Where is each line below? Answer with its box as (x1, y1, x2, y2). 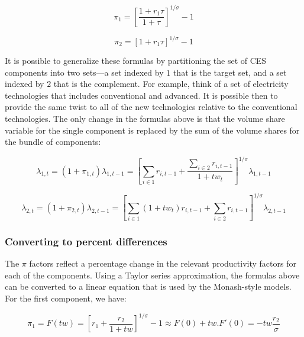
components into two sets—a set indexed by (5, 66, 164, 78)
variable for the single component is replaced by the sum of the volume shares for (5, 124, 300, 136)
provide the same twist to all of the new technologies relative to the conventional (5, 101, 297, 113)
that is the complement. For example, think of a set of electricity (53, 77, 289, 90)
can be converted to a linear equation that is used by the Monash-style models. (5, 280, 292, 293)
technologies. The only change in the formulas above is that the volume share (5, 112, 285, 124)
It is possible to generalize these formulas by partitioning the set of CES (5, 54, 267, 66)
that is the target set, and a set (173, 66, 287, 78)
